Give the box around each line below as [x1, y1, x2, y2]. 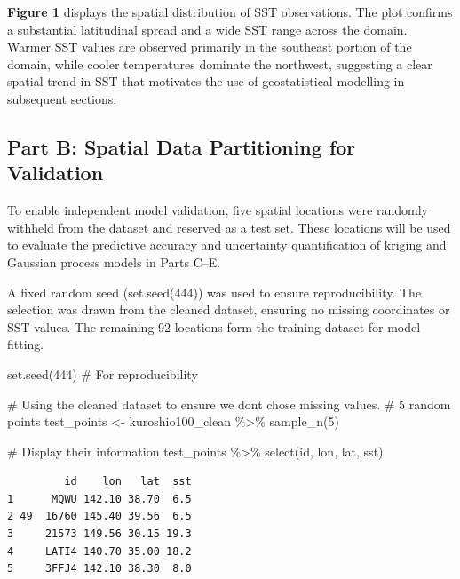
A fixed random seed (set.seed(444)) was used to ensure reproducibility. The [7, 282, 422, 301]
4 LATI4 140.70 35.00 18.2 [7, 544, 192, 558]
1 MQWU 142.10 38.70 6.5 [7, 492, 192, 505]
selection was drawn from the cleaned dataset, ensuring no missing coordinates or [7, 300, 450, 319]
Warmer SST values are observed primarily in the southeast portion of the [7, 37, 412, 56]
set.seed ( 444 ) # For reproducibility [7, 364, 198, 383]
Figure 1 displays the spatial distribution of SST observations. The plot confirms [7, 3, 453, 20]
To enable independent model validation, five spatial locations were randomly [7, 201, 428, 219]
